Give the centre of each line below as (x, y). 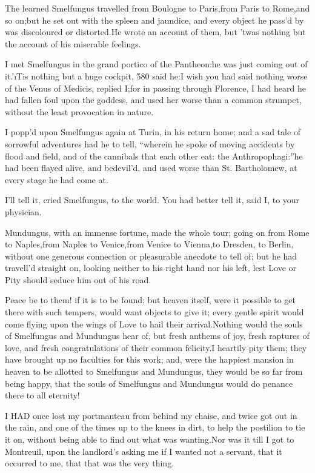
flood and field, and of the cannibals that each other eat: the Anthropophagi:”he (154, 156)
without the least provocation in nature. (79, 111)
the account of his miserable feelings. (73, 43)
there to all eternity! (42, 395)
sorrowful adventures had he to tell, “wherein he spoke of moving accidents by (150, 143)
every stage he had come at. (57, 179)
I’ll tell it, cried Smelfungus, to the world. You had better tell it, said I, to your (152, 200)
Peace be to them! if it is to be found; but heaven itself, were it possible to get (151, 300)
